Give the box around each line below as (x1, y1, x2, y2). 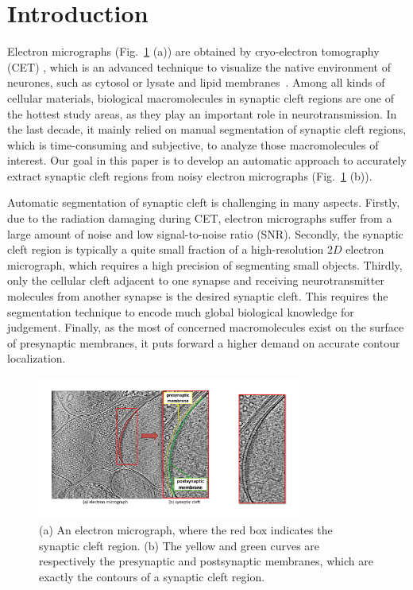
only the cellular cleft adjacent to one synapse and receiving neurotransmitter (7, 272, 384, 289)
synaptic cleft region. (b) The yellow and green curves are (39, 537, 320, 553)
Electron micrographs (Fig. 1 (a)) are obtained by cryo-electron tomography (7, 43, 380, 60)
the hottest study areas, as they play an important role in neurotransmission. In (7, 105, 397, 122)
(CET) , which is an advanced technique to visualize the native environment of (7, 58, 391, 75)
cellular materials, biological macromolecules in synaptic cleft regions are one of (7, 89, 394, 106)
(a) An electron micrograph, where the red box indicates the (39, 522, 333, 538)
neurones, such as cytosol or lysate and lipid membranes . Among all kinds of (7, 74, 385, 91)
